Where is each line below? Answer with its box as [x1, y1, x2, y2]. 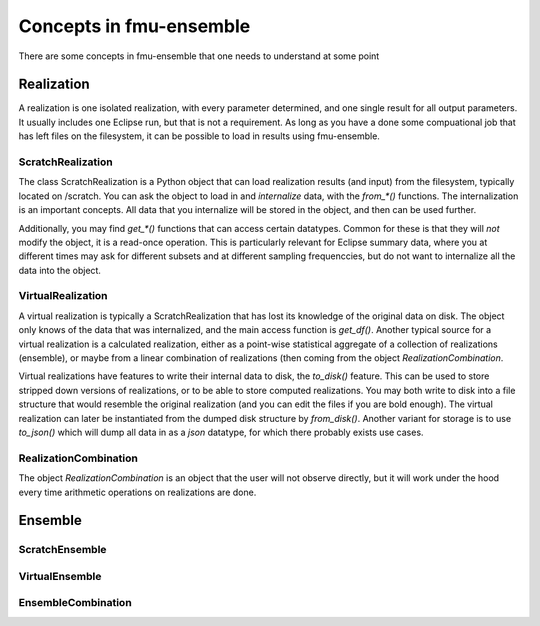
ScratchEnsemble [18, 543, 107, 557]
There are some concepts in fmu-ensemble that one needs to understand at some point [18, 50, 380, 62]
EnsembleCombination [18, 596, 132, 610]
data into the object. [18, 264, 102, 276]
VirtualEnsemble [18, 569, 102, 583]
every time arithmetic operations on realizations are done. [18, 486, 257, 498]
